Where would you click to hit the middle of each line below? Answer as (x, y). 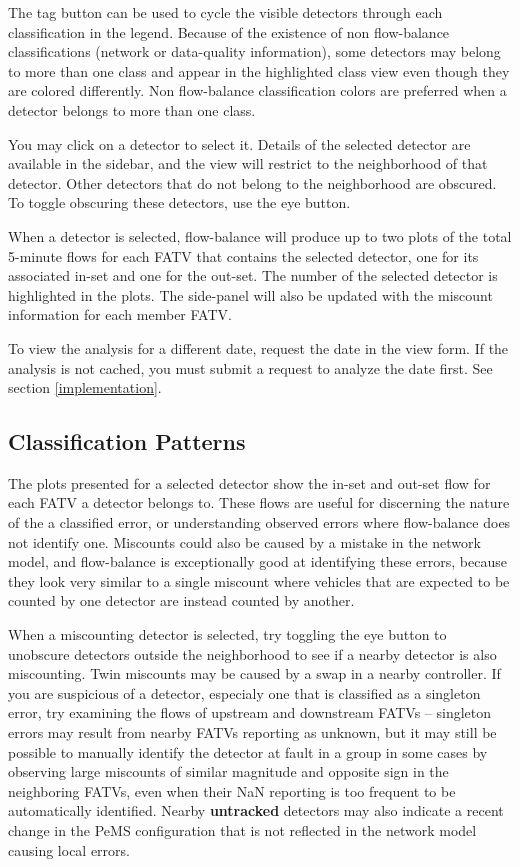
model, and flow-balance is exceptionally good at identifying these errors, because (257, 561)
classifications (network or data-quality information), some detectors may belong (254, 51)
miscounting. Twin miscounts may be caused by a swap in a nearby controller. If (254, 673)
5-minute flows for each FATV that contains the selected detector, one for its (243, 255)
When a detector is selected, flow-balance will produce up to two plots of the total (260, 235)
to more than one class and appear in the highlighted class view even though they (259, 70)
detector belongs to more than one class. (132, 109)
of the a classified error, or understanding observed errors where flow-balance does (259, 522)
